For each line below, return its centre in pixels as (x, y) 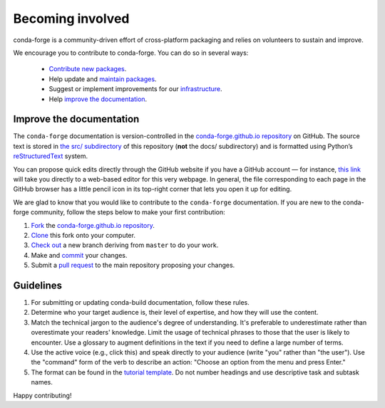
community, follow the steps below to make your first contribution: (128, 212)
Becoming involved (71, 19)
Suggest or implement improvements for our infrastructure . (135, 89)
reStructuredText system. (51, 156)
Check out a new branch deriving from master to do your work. (125, 245)
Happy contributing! (42, 395)
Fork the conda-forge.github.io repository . (93, 225)
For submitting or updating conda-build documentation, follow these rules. (140, 302)
